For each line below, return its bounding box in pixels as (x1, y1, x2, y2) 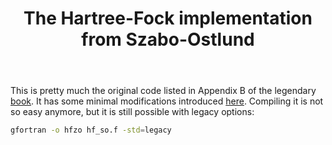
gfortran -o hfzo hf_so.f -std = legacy (10, 125, 172, 136)
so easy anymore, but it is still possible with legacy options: (10, 106, 255, 118)
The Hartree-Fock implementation (23, 7, 313, 30)
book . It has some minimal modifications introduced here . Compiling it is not (10, 95, 324, 107)
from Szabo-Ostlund (81, 28, 255, 51)
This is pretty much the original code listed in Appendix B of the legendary (10, 85, 317, 97)
